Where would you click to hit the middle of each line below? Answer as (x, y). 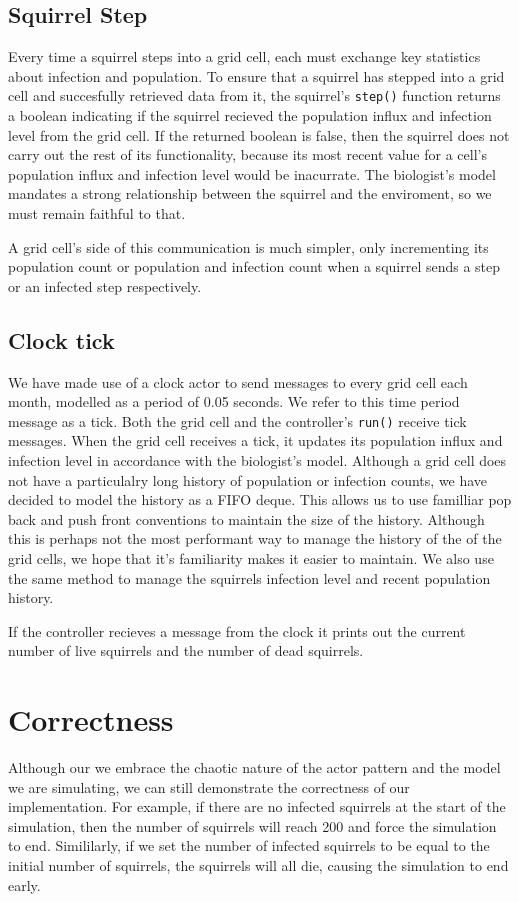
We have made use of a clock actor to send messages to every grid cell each (238, 381)
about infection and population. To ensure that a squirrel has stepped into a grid (256, 75)
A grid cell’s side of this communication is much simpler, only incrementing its (248, 246)
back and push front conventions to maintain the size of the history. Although (246, 518)
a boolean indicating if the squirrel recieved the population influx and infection (250, 115)
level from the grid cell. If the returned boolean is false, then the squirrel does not (259, 134)
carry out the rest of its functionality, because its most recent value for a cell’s (247, 154)
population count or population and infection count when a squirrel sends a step (254, 266)
